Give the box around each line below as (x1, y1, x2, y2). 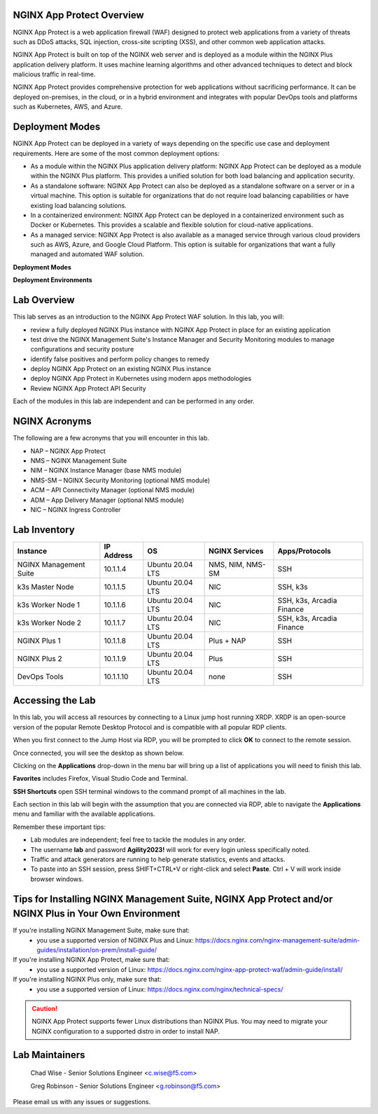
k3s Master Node (17, 582, 74, 592)
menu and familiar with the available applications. (13, 809, 155, 819)
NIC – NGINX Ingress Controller (30, 505, 121, 514)
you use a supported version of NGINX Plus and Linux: (36, 935, 194, 945)
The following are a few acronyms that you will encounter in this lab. (13, 434, 210, 443)
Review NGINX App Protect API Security (30, 384, 146, 392)
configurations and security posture (30, 345, 134, 354)
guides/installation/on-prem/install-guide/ (36, 946, 157, 954)
